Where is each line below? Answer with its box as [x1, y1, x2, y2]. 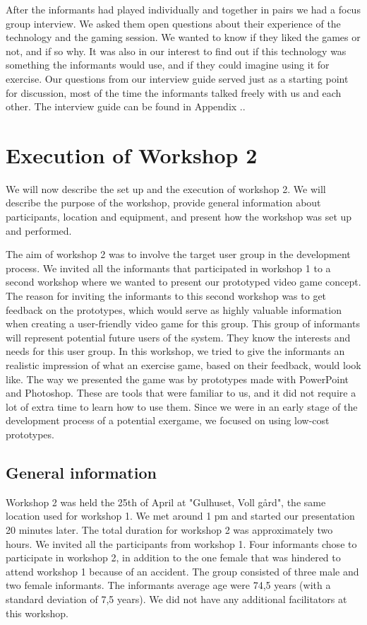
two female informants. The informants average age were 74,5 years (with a [6, 578, 331, 592]
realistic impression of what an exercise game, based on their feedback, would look [6, 358, 361, 372]
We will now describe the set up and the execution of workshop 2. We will [6, 181, 326, 196]
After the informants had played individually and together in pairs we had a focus [6, 2, 361, 16]
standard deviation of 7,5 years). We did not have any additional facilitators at [6, 591, 347, 606]
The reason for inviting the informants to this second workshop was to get [6, 288, 327, 303]
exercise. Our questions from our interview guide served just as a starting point [6, 71, 349, 86]
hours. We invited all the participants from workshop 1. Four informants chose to [6, 536, 357, 551]
